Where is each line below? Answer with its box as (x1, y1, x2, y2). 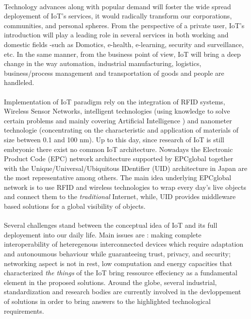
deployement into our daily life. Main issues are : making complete (4, 229, 201, 239)
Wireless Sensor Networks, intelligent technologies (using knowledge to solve (4, 106, 230, 116)
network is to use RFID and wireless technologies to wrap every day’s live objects (4, 182, 246, 192)
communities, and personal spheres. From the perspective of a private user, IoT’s (4, 20, 245, 30)
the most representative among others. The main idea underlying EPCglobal (4, 172, 232, 183)
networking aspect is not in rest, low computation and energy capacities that (4, 258, 233, 268)
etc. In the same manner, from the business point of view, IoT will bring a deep (4, 49, 241, 59)
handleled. (4, 77, 34, 87)
